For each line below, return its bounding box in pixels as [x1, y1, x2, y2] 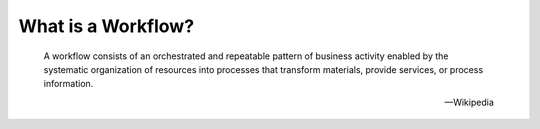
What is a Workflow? [18, 15, 195, 37]
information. [43, 78, 94, 90]
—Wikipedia [444, 96, 494, 108]
